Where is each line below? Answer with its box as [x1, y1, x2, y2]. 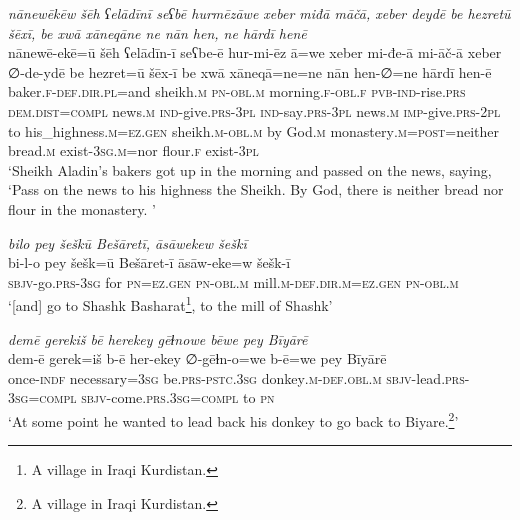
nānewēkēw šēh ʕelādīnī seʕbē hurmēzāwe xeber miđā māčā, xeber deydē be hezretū [8, 3, 511, 23]
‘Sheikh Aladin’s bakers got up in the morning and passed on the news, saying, [8, 159, 492, 180]
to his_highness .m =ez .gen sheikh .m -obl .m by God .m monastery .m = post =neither [8, 120, 499, 141]
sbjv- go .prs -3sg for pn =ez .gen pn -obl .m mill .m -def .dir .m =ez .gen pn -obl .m [8, 271, 459, 292]
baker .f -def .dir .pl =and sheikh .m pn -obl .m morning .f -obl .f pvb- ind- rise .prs [8, 81, 466, 102]
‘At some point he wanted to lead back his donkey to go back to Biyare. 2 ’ [8, 407, 459, 431]
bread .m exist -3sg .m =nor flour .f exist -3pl [8, 140, 259, 161]
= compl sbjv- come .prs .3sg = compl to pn [28, 387, 275, 408]
